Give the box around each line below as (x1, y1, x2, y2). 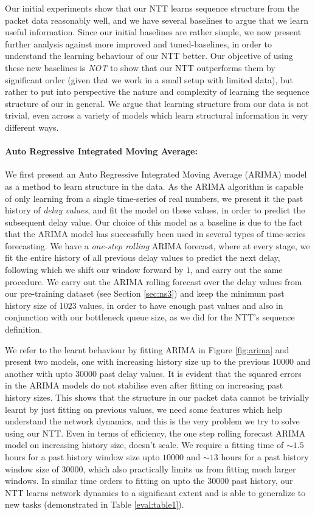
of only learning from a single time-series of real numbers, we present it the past (5, 192, 303, 204)
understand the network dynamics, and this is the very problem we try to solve (5, 415, 300, 427)
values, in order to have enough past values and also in (79, 299, 283, 311)
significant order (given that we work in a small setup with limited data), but (5, 73, 294, 86)
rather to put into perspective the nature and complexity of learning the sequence (5, 85, 310, 98)
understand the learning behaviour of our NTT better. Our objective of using (5, 49, 293, 62)
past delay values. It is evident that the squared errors (99, 367, 302, 379)
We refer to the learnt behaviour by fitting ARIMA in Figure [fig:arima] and (5, 343, 289, 356)
